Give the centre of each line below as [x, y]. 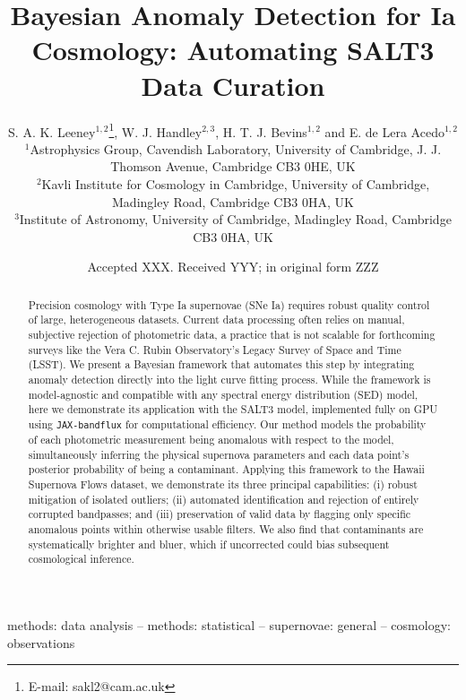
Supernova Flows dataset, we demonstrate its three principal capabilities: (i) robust [223, 484]
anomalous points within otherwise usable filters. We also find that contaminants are [226, 529]
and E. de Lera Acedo [384, 131]
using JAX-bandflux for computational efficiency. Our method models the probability [227, 423]
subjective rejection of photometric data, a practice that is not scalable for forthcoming [232, 335]
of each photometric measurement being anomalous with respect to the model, [211, 440]
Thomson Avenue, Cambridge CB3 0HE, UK [233, 166]
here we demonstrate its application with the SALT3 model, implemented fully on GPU [233, 409]
